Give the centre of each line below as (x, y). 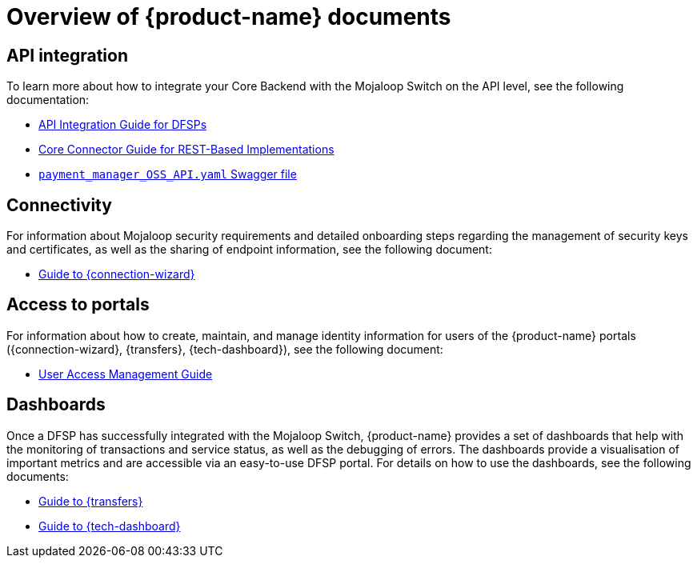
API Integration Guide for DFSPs (123, 125)
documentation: (48, 100)
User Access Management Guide (126, 374)
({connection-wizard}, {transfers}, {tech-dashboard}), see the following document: (225, 349)
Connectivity (59, 205)
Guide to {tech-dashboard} (110, 526)
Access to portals (78, 305)
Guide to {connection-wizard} (117, 274)
